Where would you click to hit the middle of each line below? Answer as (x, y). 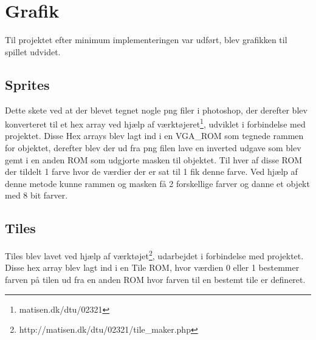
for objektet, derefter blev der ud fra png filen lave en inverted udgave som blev (153, 147)
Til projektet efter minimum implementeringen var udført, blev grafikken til (146, 40)
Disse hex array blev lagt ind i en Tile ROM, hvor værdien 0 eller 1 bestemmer (152, 267)
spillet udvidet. (33, 51)
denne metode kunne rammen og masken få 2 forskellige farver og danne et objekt (157, 183)
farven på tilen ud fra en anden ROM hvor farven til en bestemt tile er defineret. (155, 279)
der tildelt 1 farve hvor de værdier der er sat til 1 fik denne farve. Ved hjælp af (151, 172)
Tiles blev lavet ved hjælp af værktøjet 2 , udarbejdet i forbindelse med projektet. (154, 255)
